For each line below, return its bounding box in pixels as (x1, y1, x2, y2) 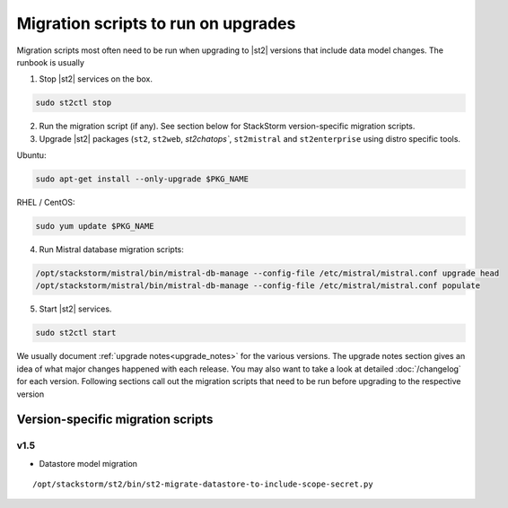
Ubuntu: (16, 150, 47, 161)
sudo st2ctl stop (35, 98, 112, 108)
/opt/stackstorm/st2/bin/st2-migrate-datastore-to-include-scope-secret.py (32, 479, 373, 489)
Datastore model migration (39, 458, 138, 469)
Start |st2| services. (39, 303, 112, 314)
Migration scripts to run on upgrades (16, 13, 296, 33)
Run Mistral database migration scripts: (39, 244, 184, 255)
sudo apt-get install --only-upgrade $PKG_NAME (35, 174, 249, 184)
